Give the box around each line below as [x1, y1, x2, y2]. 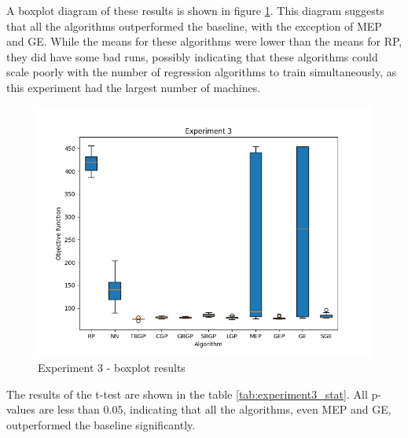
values [6, 401, 36, 418]
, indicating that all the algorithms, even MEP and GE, [123, 401, 391, 418]
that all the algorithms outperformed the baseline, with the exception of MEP [6, 17, 382, 34]
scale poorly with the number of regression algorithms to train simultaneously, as [6, 64, 397, 80]
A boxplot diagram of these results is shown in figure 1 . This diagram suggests [6, 2, 384, 18]
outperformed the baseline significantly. [6, 416, 196, 432]
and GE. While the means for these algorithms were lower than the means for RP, [6, 33, 402, 50]
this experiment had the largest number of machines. [6, 79, 261, 95]
